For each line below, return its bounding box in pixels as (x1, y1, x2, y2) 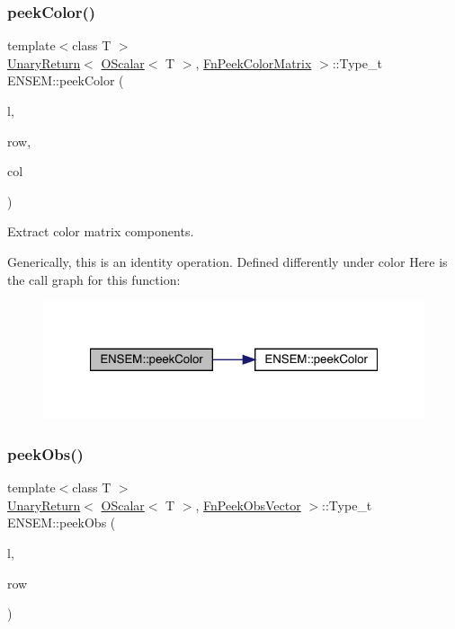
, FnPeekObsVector (195, 495, 301, 514)
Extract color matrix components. (7, 222, 194, 241)
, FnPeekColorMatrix (195, 53, 312, 72)
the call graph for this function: (7, 270, 181, 288)
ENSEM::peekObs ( (7, 513, 116, 532)
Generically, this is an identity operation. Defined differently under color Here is (7, 252, 448, 270)
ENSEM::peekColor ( (7, 71, 124, 90)
